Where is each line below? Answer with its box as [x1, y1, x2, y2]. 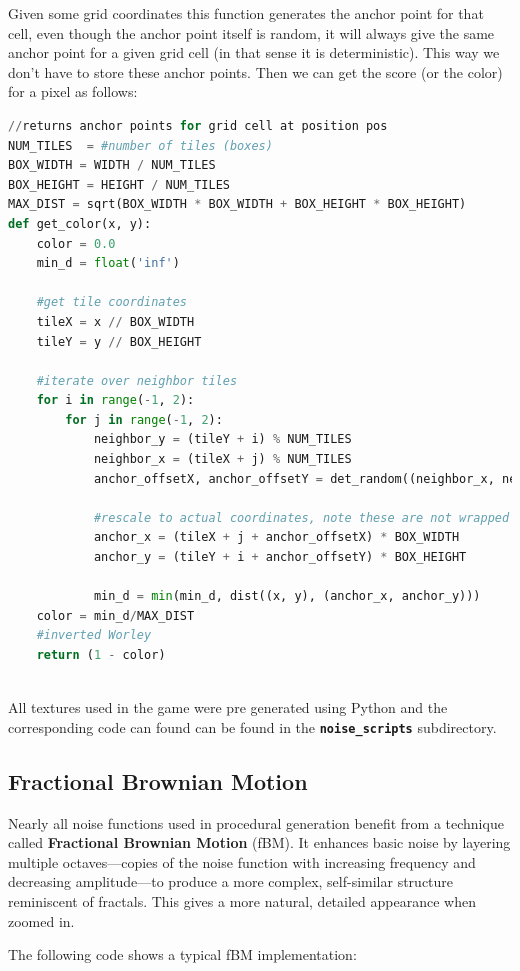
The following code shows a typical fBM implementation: [8, 944, 357, 965]
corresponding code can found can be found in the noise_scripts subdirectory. [8, 716, 497, 737]
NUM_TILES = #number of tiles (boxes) [8, 138, 273, 153]
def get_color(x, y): [8, 216, 152, 231]
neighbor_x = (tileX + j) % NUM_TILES [93, 452, 352, 467]
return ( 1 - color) [36, 648, 166, 662]
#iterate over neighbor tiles [36, 373, 238, 388]
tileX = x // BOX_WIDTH [36, 314, 195, 329]
